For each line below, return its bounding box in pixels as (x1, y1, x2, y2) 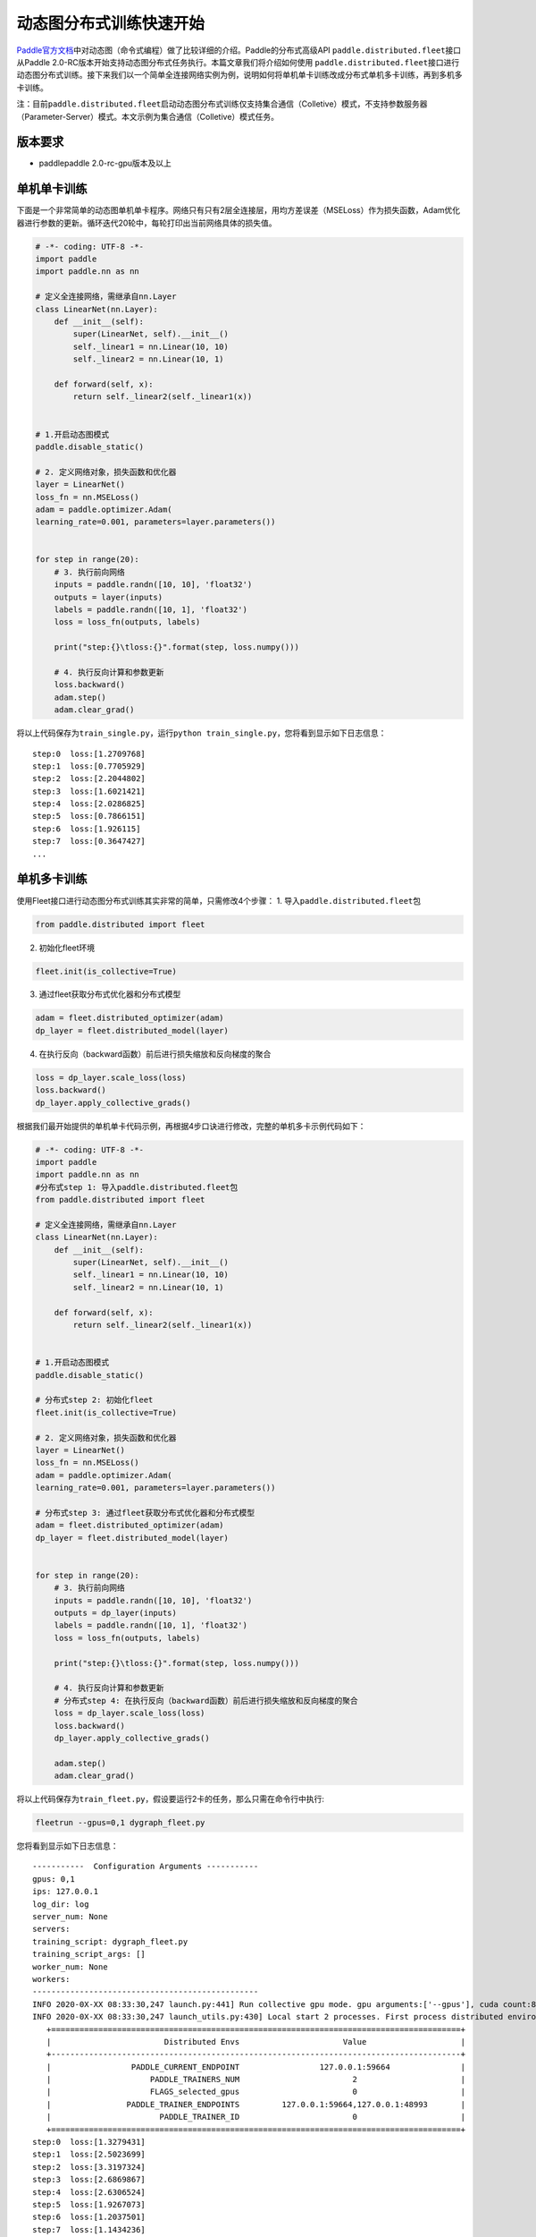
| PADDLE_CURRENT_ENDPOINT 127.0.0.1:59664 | (46, 2062, 466, 2071)
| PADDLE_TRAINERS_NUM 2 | (46, 2074, 466, 2085)
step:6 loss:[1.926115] (32, 823, 141, 834)
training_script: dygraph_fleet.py (32, 1936, 188, 1946)
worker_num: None (32, 1961, 108, 1972)
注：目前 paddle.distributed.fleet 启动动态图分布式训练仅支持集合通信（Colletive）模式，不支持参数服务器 (16, 98, 428, 109)
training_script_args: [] (32, 1949, 147, 1960)
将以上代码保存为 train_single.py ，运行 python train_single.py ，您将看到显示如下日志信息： (16, 727, 387, 738)
